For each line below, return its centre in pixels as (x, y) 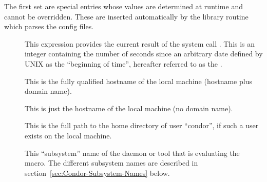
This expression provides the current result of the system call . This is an (140, 43)
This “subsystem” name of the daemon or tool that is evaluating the (132, 153)
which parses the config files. (49, 26)
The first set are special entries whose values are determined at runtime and (123, 6)
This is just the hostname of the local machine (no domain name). (129, 108)
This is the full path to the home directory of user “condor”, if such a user (142, 125)
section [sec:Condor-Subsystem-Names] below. (97, 173)
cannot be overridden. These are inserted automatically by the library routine (126, 16)
